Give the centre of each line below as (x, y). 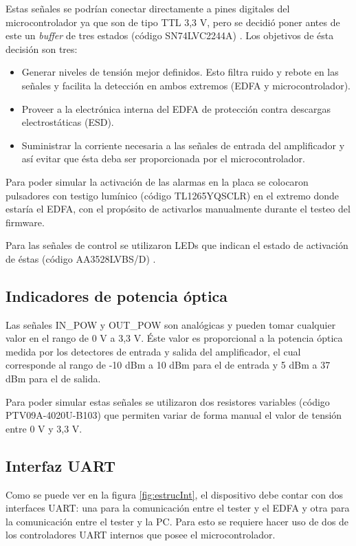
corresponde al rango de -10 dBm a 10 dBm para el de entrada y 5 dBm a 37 (168, 365)
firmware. (25, 222)
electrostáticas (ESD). (68, 122)
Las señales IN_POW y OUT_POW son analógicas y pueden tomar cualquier (171, 324)
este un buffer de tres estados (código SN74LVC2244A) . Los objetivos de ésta (170, 35)
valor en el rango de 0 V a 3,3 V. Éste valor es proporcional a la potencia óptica (174, 338)
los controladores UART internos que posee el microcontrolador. (141, 535)
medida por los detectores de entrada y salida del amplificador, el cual (153, 351)
